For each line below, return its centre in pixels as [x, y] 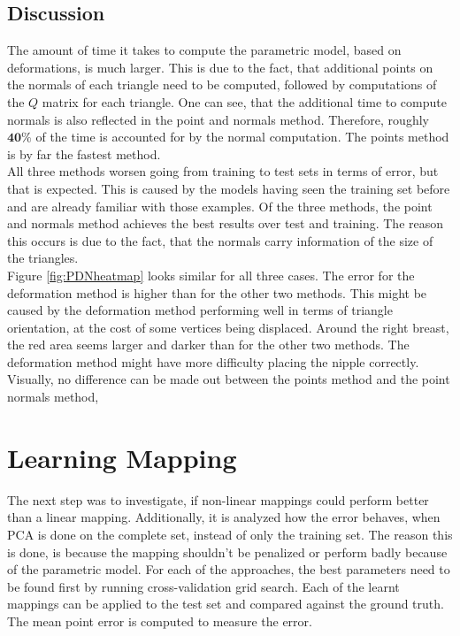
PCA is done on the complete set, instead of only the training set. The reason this [230, 534]
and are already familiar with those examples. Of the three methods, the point [220, 206]
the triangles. [43, 258]
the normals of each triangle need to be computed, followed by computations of [222, 84]
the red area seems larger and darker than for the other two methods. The [208, 345]
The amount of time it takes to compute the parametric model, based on [204, 50]
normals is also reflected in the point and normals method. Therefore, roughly [218, 119]
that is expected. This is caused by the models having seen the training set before [229, 188]
